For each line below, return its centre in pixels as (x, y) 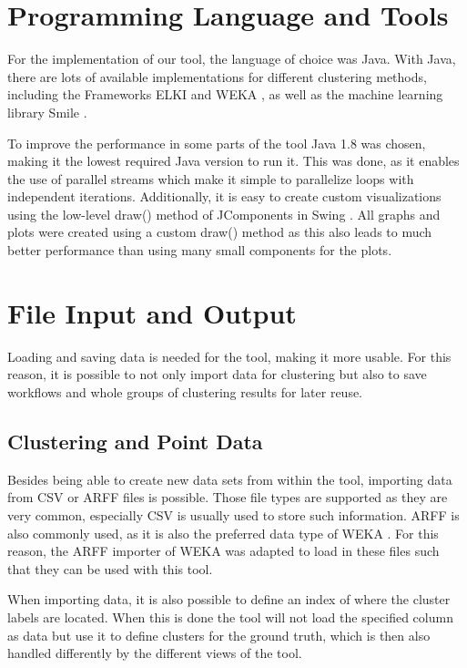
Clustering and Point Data (135, 441)
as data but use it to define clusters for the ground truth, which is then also (219, 635)
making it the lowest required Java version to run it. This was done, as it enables (233, 161)
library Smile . (47, 112)
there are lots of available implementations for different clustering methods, (217, 76)
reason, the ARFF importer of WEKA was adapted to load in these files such (223, 551)
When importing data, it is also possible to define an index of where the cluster (229, 599)
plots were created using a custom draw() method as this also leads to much (220, 232)
